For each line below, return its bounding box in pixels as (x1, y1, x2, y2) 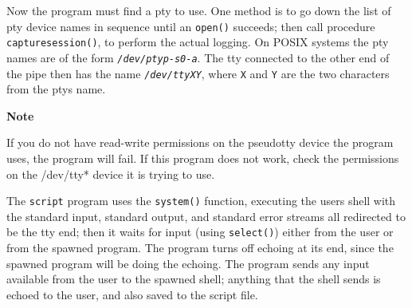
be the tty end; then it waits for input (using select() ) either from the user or (6, 223, 394, 240)
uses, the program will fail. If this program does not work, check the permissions (6, 150, 399, 166)
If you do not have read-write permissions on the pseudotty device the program (6, 134, 394, 151)
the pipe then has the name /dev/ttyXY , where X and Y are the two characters (6, 65, 390, 81)
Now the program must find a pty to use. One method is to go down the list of (6, 2, 391, 18)
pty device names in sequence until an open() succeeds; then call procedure (6, 18, 375, 34)
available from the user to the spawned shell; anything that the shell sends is (6, 270, 381, 287)
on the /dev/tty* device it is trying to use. (6, 165, 215, 182)
